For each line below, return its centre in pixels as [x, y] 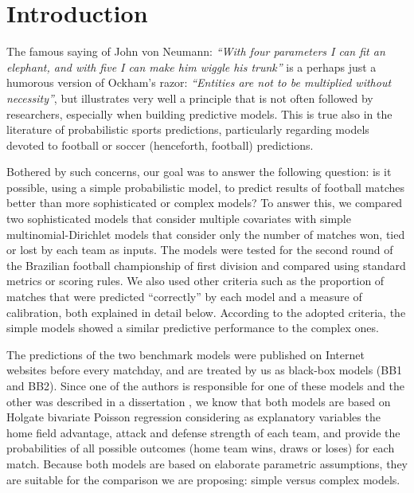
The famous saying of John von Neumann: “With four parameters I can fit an [196, 51]
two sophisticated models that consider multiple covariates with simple [179, 219]
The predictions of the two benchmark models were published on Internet [186, 354]
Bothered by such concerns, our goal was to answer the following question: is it [199, 172]
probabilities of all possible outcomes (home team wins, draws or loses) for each [201, 448]
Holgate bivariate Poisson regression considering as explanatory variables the [193, 417]
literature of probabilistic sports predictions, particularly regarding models [188, 129]
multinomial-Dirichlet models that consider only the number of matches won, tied [206, 234]
